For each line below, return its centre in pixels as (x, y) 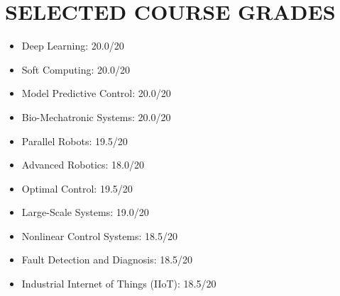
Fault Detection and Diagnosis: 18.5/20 (107, 260)
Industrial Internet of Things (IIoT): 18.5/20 (119, 284)
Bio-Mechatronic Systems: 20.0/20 (96, 116)
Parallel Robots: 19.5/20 (75, 141)
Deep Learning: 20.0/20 (73, 46)
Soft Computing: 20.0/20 (76, 69)
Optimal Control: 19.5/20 (77, 188)
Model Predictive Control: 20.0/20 (96, 93)
